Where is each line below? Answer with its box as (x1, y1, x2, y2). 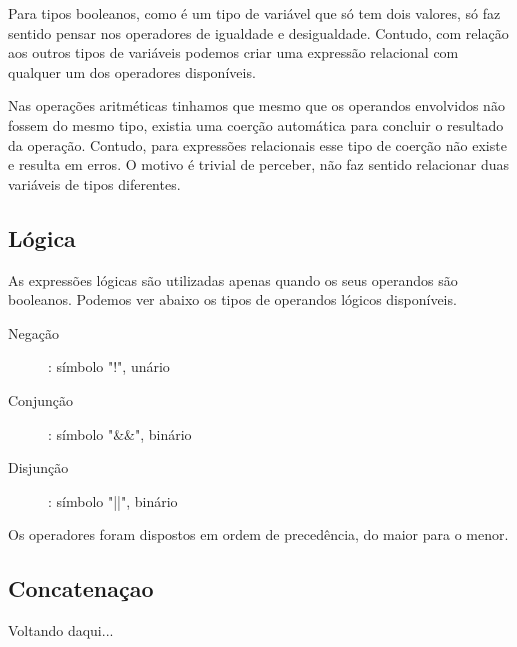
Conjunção (8, 389, 73, 410)
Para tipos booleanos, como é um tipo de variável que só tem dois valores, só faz (8, 3, 501, 23)
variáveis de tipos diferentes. (8, 173, 181, 194)
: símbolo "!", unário (48, 356, 170, 377)
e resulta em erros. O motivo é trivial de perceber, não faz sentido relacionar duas (8, 154, 510, 175)
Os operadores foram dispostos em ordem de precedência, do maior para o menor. (8, 524, 509, 545)
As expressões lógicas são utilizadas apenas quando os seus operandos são (8, 269, 458, 290)
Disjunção (8, 457, 69, 478)
